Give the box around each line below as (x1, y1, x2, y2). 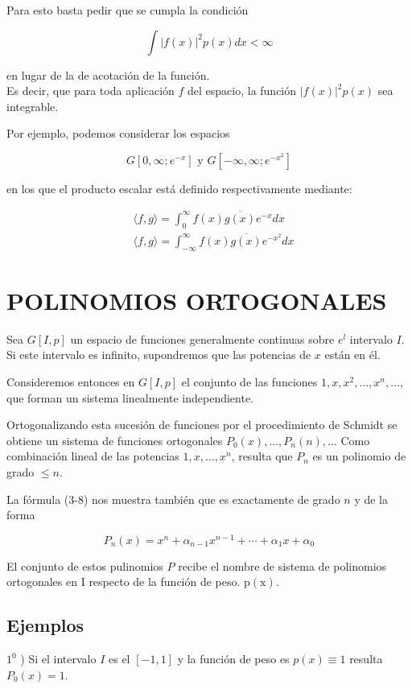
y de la (354, 490, 388, 507)
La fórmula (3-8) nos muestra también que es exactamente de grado (6, 490, 340, 507)
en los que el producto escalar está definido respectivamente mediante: (6, 179, 352, 196)
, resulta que (231, 448, 293, 464)
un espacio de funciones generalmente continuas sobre (70, 330, 335, 347)
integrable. (6, 97, 59, 114)
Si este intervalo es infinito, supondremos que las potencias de (6, 346, 311, 363)
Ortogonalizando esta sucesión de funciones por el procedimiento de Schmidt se (6, 416, 398, 433)
